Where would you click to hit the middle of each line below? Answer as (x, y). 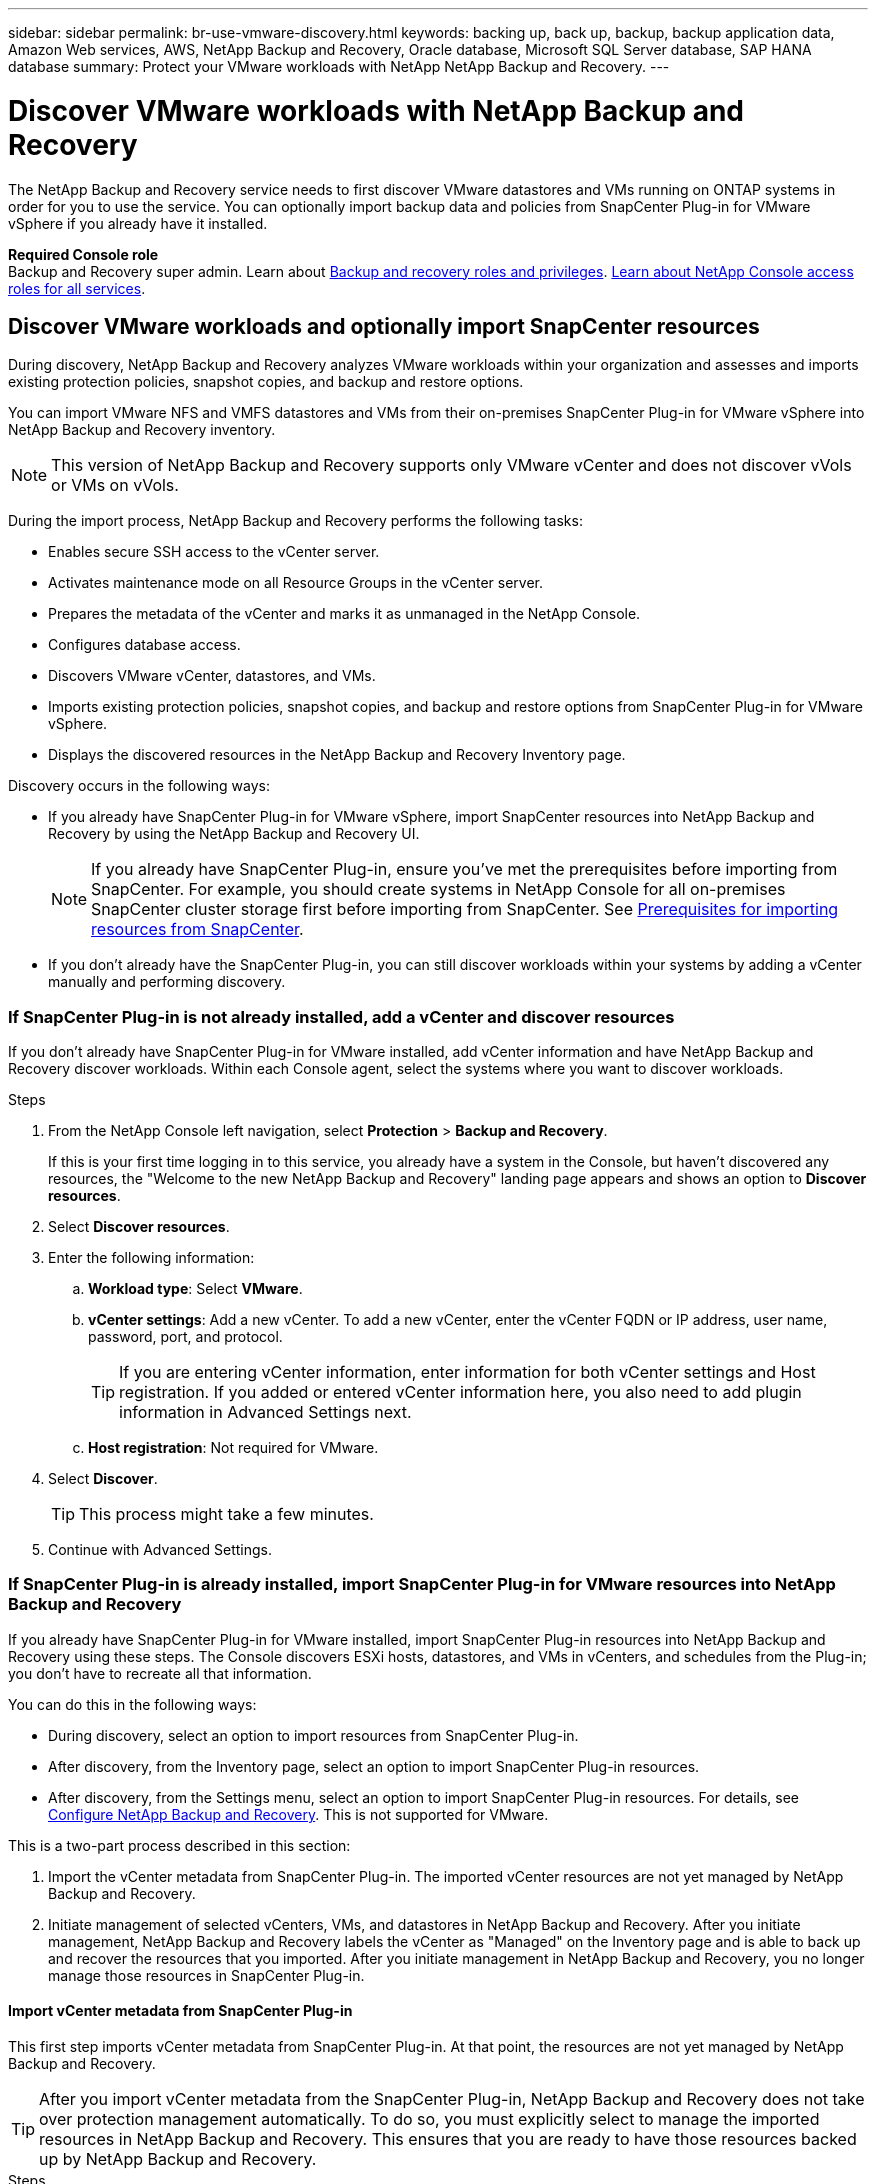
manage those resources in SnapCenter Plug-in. (206, 1975)
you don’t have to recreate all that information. (160, 1673)
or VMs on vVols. (115, 485)
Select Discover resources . (139, 1227)
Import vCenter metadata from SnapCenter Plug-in (180, 2011)
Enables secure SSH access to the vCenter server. (214, 552)
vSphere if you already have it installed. (138, 223)
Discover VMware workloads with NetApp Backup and (376, 110)
